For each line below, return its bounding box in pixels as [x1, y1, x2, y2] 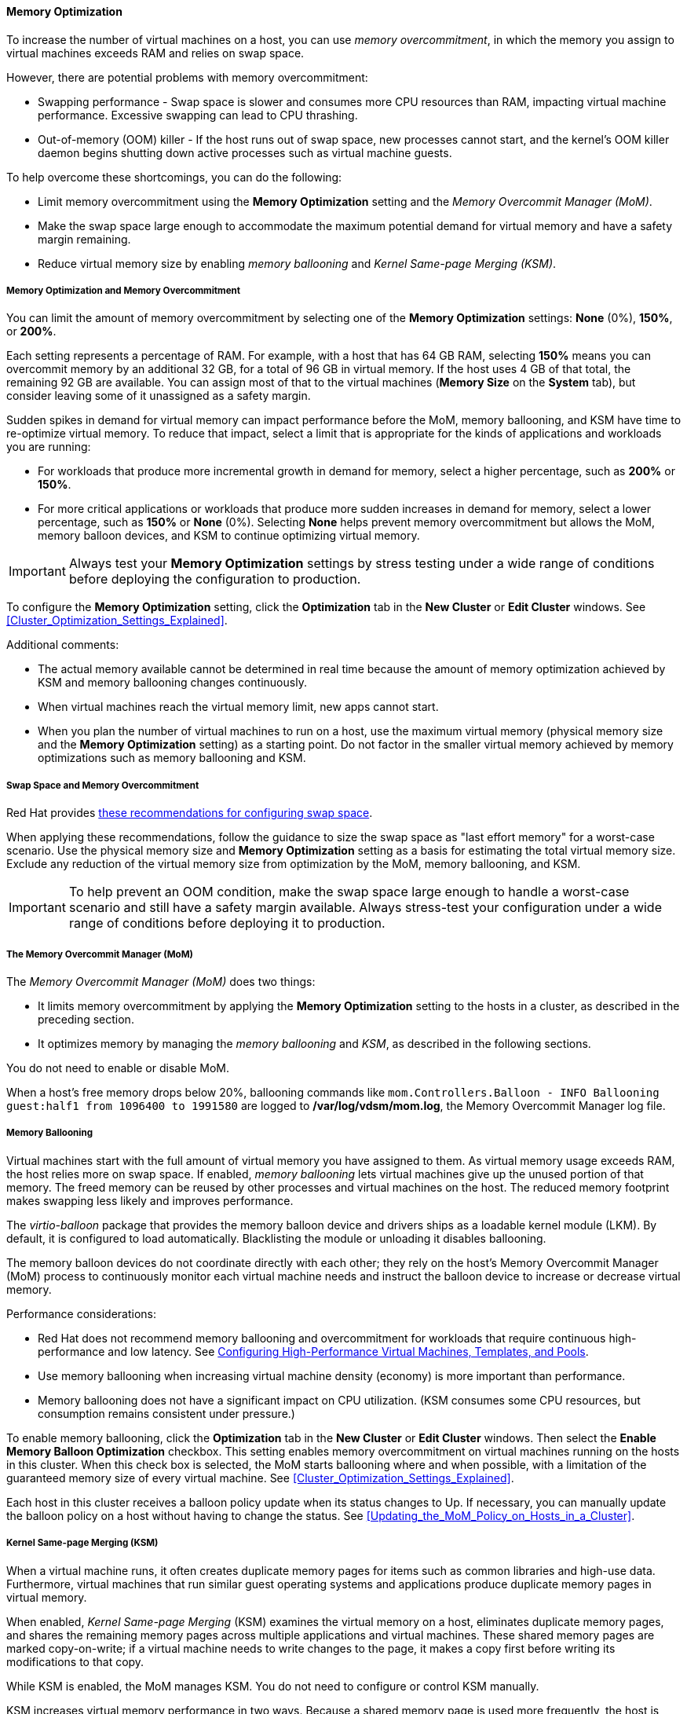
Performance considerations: [6, 1306, 157, 1320]
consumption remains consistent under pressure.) [38, 1406, 295, 1420]
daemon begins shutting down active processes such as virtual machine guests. [38, 145, 452, 159]
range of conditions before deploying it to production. [68, 915, 386, 932]
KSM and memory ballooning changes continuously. [38, 676, 307, 690]
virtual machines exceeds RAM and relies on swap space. [6, 46, 305, 60]
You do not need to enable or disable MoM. [6, 1060, 229, 1075]
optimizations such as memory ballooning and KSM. [38, 751, 306, 765]
